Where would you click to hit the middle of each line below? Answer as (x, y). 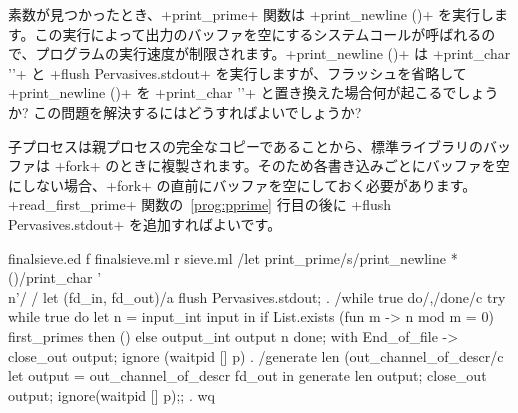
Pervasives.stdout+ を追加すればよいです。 (145, 223)
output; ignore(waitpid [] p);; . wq (111, 394)
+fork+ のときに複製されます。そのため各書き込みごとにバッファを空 (282, 165)
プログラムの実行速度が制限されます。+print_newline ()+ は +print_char (273, 53)
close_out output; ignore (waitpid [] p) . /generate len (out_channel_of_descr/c (256, 355)
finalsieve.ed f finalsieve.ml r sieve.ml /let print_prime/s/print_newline (227, 257)
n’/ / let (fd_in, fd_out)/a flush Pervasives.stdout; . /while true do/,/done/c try (257, 296)
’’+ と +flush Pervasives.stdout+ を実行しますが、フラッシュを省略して (237, 72)
